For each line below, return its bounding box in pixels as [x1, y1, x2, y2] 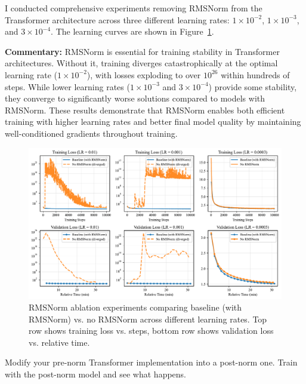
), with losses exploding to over [86, 68, 201, 81]
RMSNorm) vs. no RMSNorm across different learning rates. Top [29, 312, 267, 325]
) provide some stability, [208, 80, 297, 93]
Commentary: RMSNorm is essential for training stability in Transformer [5, 45, 280, 57]
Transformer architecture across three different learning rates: [5, 13, 230, 26]
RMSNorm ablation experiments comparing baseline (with [29, 301, 242, 314]
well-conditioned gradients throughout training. [5, 127, 178, 139]
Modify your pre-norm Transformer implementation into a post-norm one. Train [5, 356, 298, 368]
